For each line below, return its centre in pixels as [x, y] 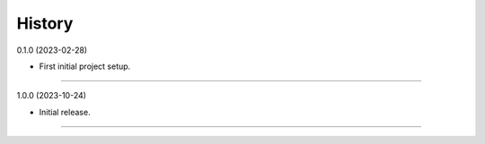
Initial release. [65, 112]
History [45, 23]
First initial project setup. [85, 66]
